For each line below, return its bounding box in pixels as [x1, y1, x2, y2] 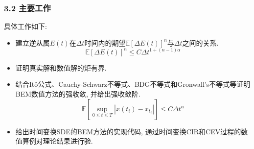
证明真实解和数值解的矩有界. [15, 62, 107, 73]
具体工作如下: [4, 21, 47, 31]
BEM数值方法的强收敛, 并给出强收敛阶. [15, 89, 140, 99]
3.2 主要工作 [4, 1, 51, 14]
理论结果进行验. [43, 136, 93, 146]
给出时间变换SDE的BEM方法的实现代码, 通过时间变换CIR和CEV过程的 [15, 126, 241, 136]
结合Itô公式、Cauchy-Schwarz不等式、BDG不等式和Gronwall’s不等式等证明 [15, 79, 251, 89]
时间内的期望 [84, 37, 126, 48]
